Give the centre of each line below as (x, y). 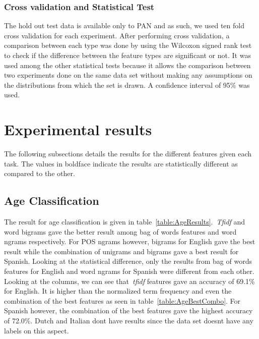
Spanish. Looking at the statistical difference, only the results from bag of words (128, 261)
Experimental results (78, 129)
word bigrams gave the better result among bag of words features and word (120, 231)
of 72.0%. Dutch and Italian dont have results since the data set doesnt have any (129, 321)
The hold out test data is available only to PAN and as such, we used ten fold (124, 25)
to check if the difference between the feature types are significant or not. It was (127, 55)
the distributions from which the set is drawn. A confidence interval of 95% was (127, 84)
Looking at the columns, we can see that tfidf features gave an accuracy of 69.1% (129, 281)
